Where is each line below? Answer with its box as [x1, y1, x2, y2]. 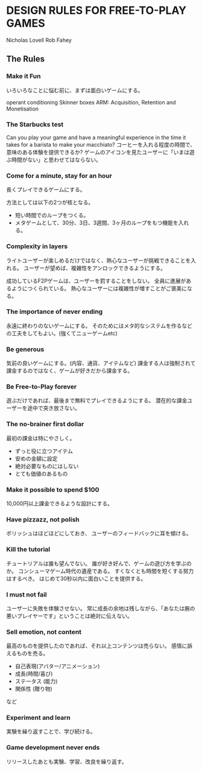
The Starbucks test [6, 120, 64, 129]
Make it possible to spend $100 [6, 485, 99, 494]
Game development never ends [6, 743, 100, 752]
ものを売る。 [16, 650, 49, 657]
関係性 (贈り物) [14, 685, 52, 693]
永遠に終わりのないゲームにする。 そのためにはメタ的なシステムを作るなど [6, 322, 193, 329]
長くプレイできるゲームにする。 [6, 186, 86, 193]
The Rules [6, 54, 45, 64]
